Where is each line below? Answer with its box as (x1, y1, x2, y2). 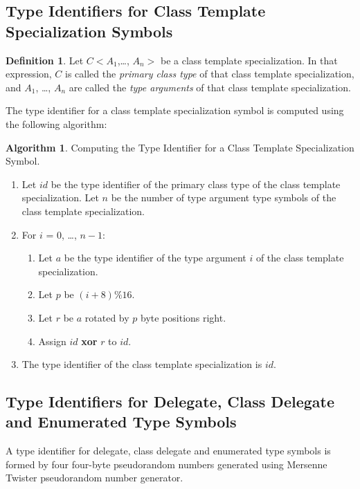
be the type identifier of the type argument (64, 250, 246, 265)
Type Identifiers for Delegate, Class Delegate (6, 391, 334, 412)
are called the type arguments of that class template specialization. (69, 80, 351, 94)
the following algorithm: (6, 116, 107, 131)
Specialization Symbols (6, 20, 173, 41)
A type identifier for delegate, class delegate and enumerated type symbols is (6, 443, 331, 458)
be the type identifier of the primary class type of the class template (51, 176, 341, 191)
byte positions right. (140, 310, 226, 324)
